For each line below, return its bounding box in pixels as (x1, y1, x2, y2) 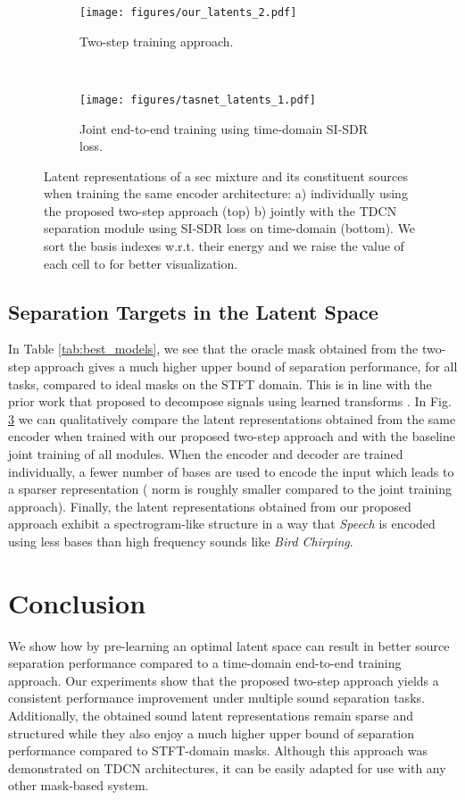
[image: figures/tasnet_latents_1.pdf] (79, 93, 316, 106)
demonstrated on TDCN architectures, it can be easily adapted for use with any (8, 758, 446, 777)
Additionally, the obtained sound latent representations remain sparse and (8, 706, 414, 725)
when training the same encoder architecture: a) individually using (44, 184, 408, 203)
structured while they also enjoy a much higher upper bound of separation (8, 723, 415, 742)
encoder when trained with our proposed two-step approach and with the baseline (8, 427, 455, 446)
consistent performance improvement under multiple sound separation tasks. (8, 688, 425, 707)
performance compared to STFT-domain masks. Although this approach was (8, 741, 428, 760)
